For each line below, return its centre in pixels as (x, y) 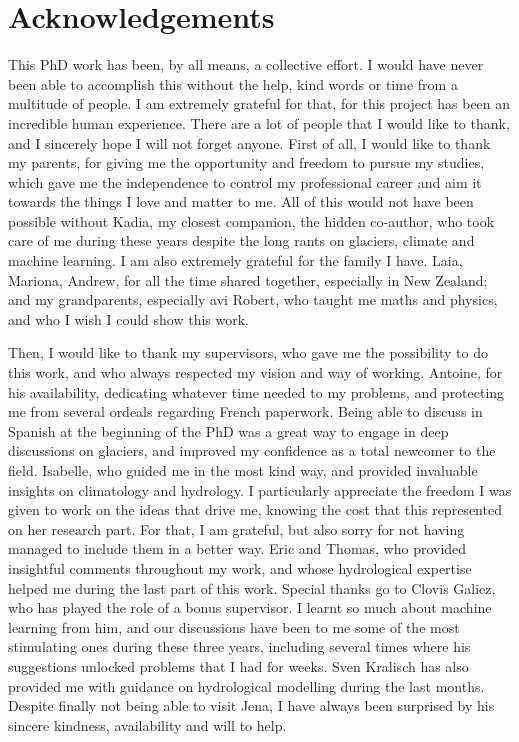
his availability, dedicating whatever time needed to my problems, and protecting (256, 391)
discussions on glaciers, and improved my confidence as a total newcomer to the (252, 450)
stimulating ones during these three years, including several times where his (239, 646)
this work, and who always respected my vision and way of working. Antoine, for (255, 372)
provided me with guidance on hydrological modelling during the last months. (246, 685)
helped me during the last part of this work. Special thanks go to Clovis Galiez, (252, 587)
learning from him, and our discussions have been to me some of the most (234, 626)
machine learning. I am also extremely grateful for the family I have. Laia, (235, 260)
